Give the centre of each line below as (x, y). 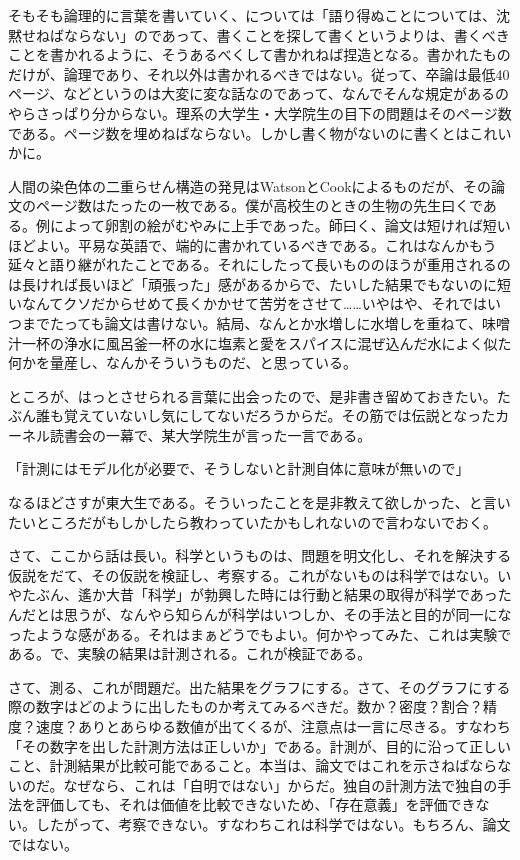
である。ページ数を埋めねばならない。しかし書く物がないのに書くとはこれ (253, 132)
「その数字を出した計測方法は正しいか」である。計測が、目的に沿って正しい (259, 745)
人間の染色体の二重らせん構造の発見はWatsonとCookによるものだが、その (249, 185)
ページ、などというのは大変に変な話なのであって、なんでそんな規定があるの (259, 93)
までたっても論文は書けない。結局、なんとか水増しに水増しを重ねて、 (251, 322)
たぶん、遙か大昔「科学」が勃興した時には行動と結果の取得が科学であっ (259, 594)
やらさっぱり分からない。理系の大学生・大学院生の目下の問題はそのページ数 (260, 112)
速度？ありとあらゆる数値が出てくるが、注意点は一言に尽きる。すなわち (273, 726)
